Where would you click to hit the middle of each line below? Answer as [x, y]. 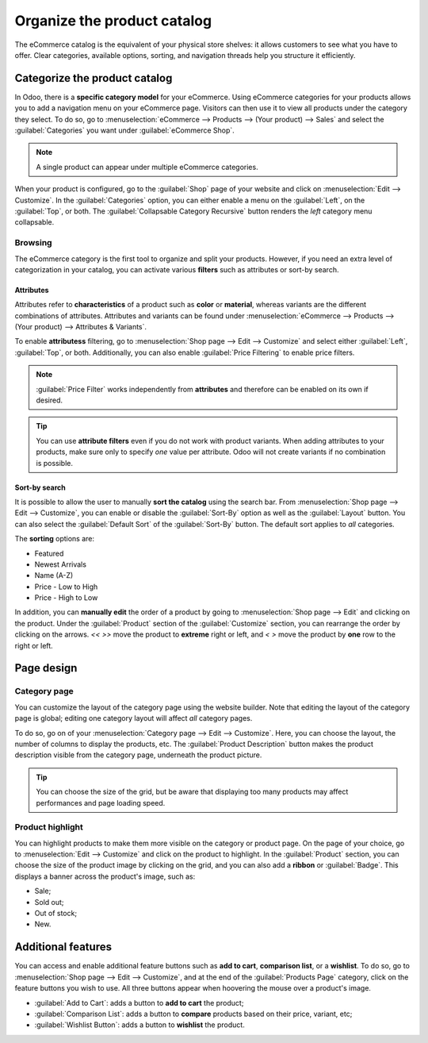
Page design [46, 668]
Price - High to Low [66, 598]
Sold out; [49, 902]
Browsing [33, 243]
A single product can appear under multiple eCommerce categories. [147, 167]
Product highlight [49, 827]
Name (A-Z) [54, 575]
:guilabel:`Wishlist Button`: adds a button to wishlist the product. [139, 1025]
